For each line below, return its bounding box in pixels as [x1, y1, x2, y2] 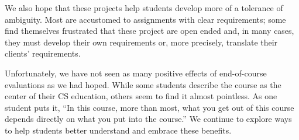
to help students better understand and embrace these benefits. [5, 124, 232, 136]
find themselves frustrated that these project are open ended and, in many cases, [5, 24, 294, 37]
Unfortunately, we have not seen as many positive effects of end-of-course [5, 66, 267, 79]
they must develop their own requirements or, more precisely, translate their [5, 36, 278, 48]
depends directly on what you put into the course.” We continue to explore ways [5, 113, 292, 125]
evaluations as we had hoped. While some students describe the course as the [5, 78, 281, 90]
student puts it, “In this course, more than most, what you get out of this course [5, 101, 294, 113]
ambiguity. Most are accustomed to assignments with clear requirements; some [5, 13, 286, 25]
